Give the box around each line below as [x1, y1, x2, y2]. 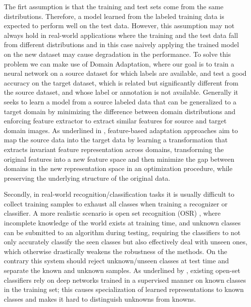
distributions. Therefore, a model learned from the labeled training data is [4, 11, 224, 21]
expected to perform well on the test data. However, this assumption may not [4, 20, 235, 31]
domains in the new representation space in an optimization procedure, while [4, 163, 233, 173]
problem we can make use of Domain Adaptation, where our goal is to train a [4, 58, 235, 68]
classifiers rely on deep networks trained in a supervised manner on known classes [4, 274, 246, 285]
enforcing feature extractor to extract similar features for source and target [4, 116, 227, 126]
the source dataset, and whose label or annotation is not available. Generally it [4, 87, 238, 97]
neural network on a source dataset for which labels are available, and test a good [4, 68, 247, 78]
